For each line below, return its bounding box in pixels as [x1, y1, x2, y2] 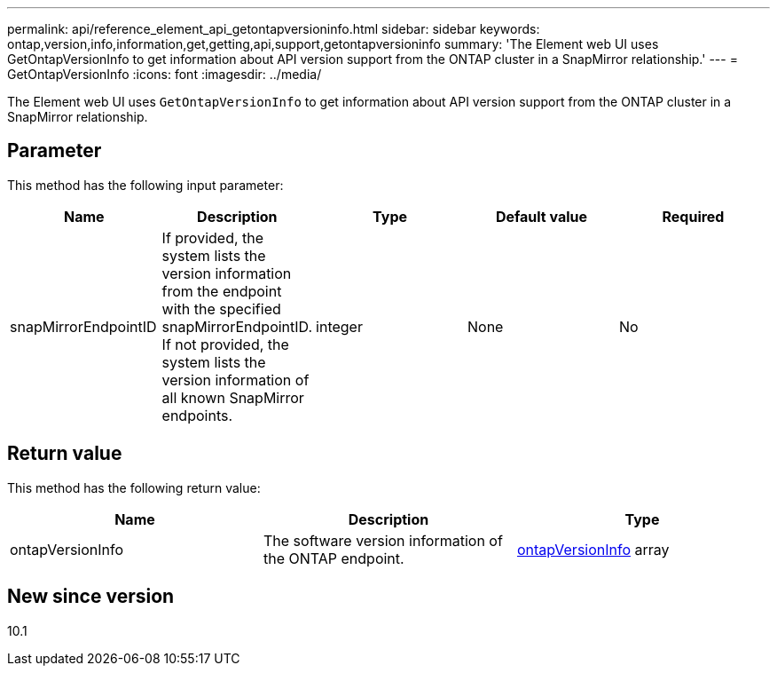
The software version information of [263, 531, 503, 550]
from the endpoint [161, 281, 282, 300]
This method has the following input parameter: [7, 177, 284, 193]
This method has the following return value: [7, 479, 261, 495]
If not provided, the [161, 335, 289, 353]
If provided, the [161, 228, 264, 247]
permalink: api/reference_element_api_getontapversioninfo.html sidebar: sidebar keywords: [7, 21, 540, 36]
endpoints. [161, 406, 233, 424]
